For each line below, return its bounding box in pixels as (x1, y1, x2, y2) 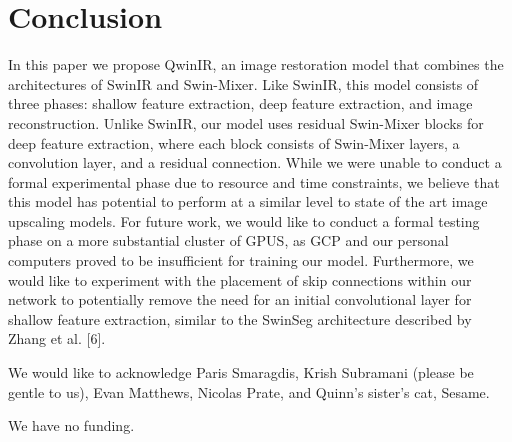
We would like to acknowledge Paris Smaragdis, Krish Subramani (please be (8, 362, 474, 383)
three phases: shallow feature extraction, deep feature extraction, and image (8, 93, 473, 114)
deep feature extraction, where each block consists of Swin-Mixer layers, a (8, 132, 460, 153)
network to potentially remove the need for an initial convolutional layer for (8, 289, 472, 310)
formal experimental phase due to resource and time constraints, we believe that (8, 171, 500, 192)
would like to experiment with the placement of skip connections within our (8, 269, 472, 290)
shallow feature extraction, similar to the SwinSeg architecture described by (8, 308, 472, 329)
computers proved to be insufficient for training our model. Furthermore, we (8, 250, 474, 271)
